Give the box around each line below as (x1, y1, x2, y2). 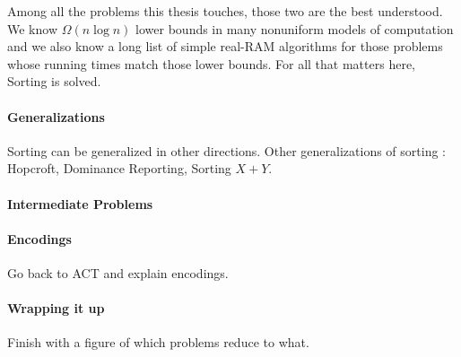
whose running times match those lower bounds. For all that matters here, (7, 54, 415, 73)
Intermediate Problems (7, 194, 153, 213)
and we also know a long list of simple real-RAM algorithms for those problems (7, 37, 443, 56)
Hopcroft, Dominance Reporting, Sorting (7, 159, 231, 178)
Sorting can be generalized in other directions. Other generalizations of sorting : (7, 141, 446, 160)
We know (7, 19, 57, 38)
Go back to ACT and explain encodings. (7, 263, 229, 282)
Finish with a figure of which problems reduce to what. (7, 333, 309, 352)
